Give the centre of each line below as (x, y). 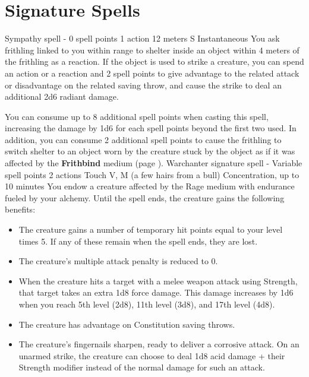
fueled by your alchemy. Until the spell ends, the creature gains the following (145, 197)
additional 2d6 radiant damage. (62, 96)
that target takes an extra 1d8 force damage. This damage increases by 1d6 (156, 292)
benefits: (20, 209)
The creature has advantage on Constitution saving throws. (127, 324)
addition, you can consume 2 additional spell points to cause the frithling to (143, 139)
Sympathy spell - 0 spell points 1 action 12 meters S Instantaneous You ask (142, 38)
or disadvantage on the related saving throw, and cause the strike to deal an (143, 85)
